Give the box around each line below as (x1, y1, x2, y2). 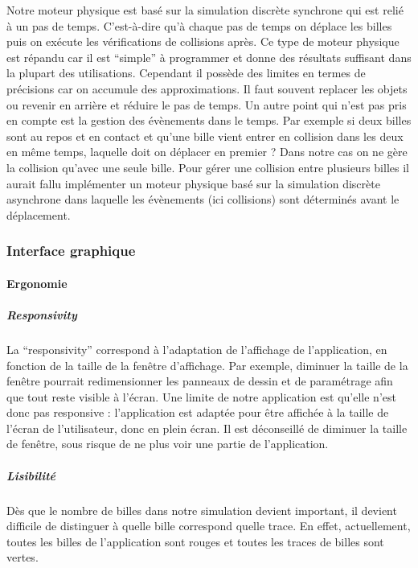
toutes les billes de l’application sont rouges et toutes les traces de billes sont (6, 533, 384, 549)
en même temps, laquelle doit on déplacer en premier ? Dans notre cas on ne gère (6, 143, 408, 160)
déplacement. (6, 206, 71, 223)
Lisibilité (6, 467, 55, 484)
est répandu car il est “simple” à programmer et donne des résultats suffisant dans (6, 48, 412, 65)
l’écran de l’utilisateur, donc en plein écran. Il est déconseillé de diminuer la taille (6, 419, 408, 436)
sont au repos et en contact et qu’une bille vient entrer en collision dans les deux (6, 127, 404, 144)
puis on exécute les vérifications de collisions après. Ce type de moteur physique (6, 33, 400, 50)
